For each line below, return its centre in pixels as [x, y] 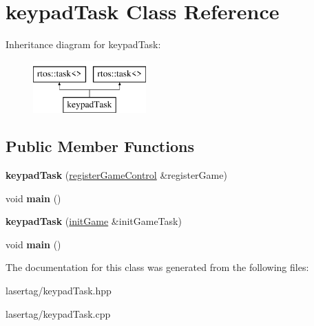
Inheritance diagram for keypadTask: [83, 44]
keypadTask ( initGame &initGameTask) [94, 221]
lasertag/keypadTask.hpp [59, 291]
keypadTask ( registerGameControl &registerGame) [116, 175]
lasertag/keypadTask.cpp [58, 313]
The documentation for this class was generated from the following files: [157, 267]
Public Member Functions [100, 146]
